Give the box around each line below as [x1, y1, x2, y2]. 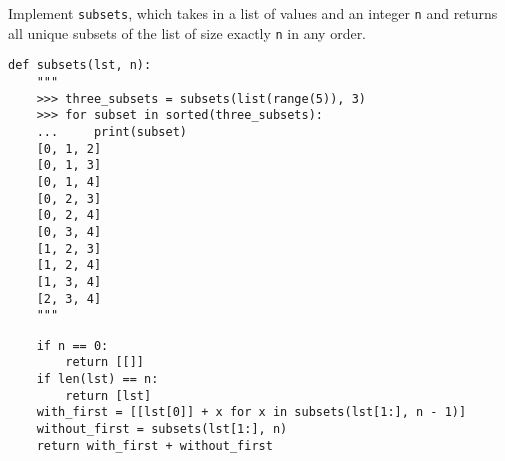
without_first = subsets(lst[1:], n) [36, 422, 288, 437]
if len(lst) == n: [36, 372, 159, 387]
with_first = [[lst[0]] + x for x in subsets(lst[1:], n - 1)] [36, 405, 467, 420]
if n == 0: [36, 338, 109, 353]
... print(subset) [36, 124, 187, 139]
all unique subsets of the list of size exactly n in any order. [8, 22, 367, 43]
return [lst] [65, 388, 152, 403]
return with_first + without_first [36, 438, 273, 453]
